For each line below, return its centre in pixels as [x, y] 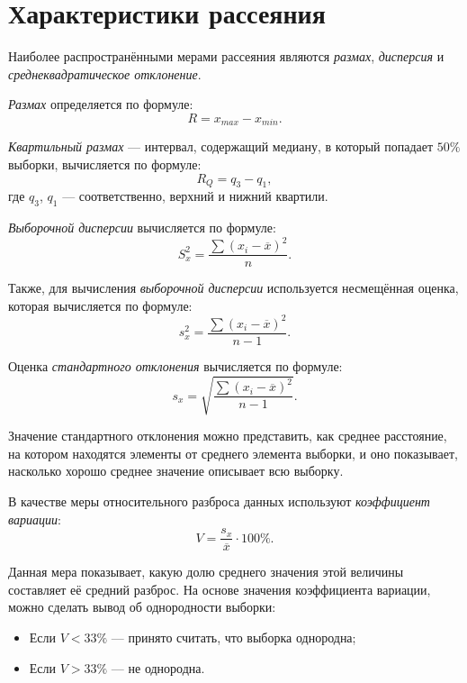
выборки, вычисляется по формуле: [105, 164]
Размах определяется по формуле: [101, 104]
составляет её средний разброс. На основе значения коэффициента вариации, [220, 589]
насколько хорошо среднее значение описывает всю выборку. [176, 471]
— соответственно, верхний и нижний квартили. [195, 196]
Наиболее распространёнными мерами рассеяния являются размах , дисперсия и [226, 56]
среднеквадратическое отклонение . [105, 73]
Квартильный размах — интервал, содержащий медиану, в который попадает [221, 146]
